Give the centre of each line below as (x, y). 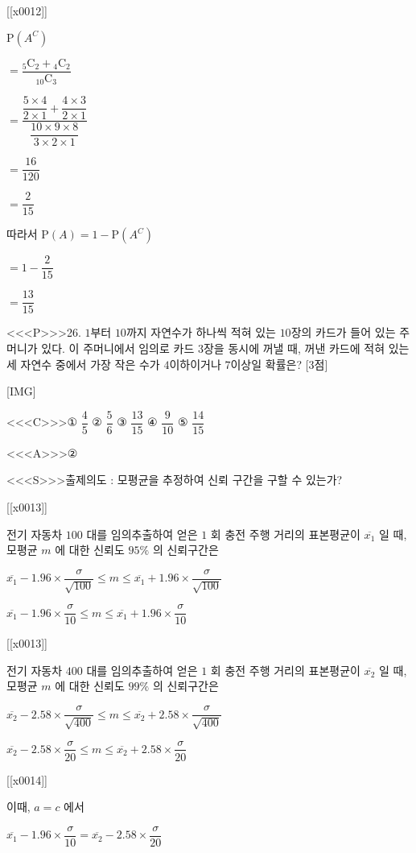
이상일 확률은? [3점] (279, 364)
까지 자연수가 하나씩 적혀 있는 (201, 332)
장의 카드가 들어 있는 (343, 332)
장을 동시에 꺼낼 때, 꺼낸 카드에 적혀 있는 (306, 348)
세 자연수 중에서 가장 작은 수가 (83, 364)
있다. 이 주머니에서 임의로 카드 (118, 348)
